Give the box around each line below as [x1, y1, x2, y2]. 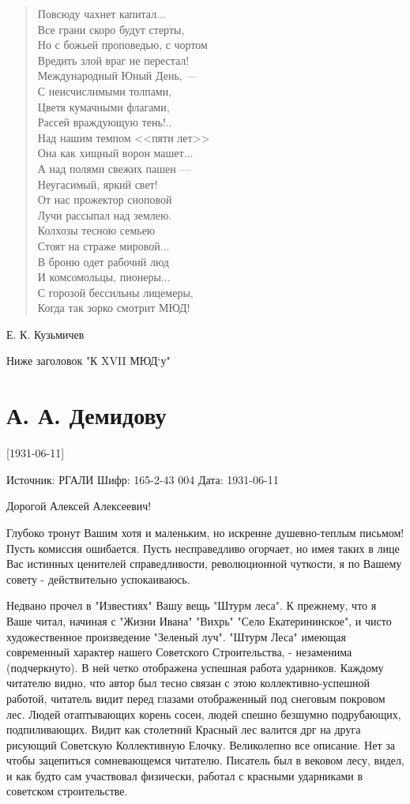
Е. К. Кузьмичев [6, 325, 85, 342]
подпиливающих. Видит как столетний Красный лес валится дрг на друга [6, 721, 361, 738]
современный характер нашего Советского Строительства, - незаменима [6, 644, 352, 660]
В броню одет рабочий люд [37, 253, 169, 269]
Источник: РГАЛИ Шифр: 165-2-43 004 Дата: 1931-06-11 [6, 471, 279, 487]
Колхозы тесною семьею [37, 222, 156, 239]
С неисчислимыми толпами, [37, 82, 172, 99]
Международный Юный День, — [37, 67, 197, 84]
